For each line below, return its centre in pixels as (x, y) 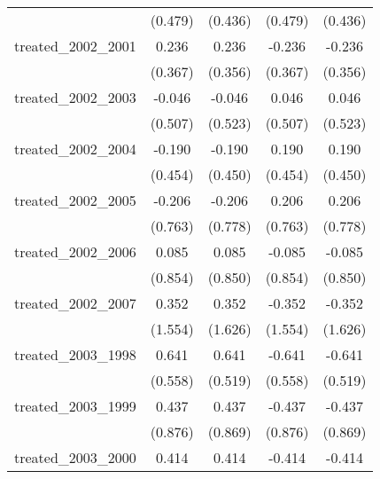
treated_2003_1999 (75, 406)
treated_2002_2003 (75, 97)
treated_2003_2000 (75, 457)
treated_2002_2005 (75, 200)
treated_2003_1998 (75, 354)
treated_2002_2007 (75, 303)
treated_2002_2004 (75, 149)
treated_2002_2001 (75, 46)
